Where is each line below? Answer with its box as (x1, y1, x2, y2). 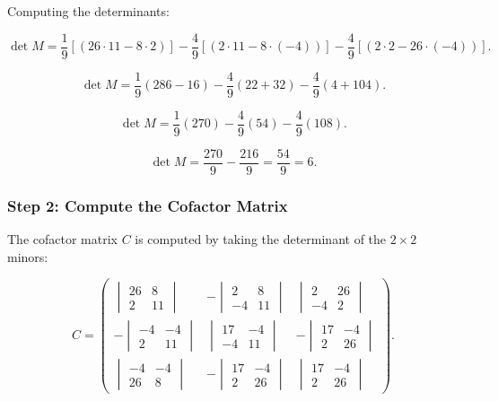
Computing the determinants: (7, 2, 170, 20)
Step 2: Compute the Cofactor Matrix (7, 194, 288, 216)
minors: (7, 247, 48, 266)
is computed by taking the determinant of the (135, 230, 387, 248)
